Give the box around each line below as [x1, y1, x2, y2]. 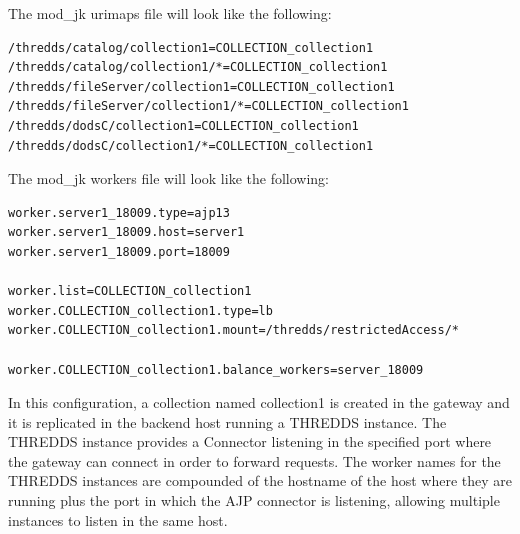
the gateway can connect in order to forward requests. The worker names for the [8, 450, 501, 471]
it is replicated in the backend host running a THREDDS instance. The [8, 411, 447, 432]
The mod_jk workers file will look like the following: [8, 168, 329, 189]
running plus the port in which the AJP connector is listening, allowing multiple [8, 490, 500, 511]
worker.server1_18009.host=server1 [8, 225, 245, 240]
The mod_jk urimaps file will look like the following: [8, 3, 332, 23]
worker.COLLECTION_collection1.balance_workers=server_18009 [8, 362, 424, 377]
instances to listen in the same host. [8, 509, 228, 530]
